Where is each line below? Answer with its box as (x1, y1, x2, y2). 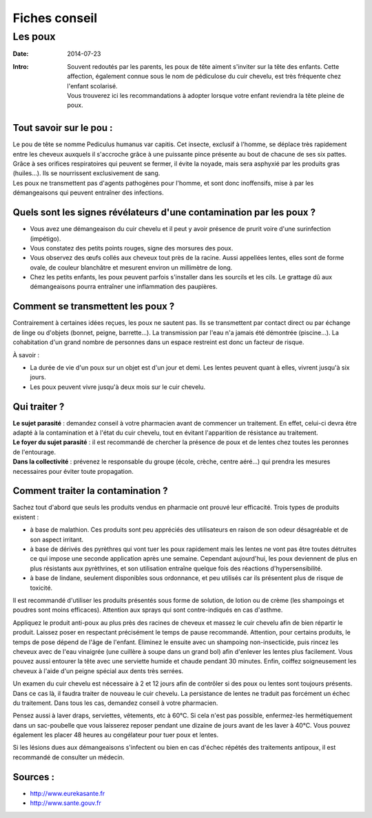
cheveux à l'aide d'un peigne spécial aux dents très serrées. (12, 666, 184, 675)
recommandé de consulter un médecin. (12, 752, 125, 761)
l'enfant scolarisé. (67, 81, 118, 90)
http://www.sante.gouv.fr (30, 799, 101, 807)
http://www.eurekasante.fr (30, 789, 105, 797)
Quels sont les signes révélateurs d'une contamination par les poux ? (12, 207, 316, 219)
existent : (12, 512, 39, 521)
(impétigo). (30, 235, 61, 243)
